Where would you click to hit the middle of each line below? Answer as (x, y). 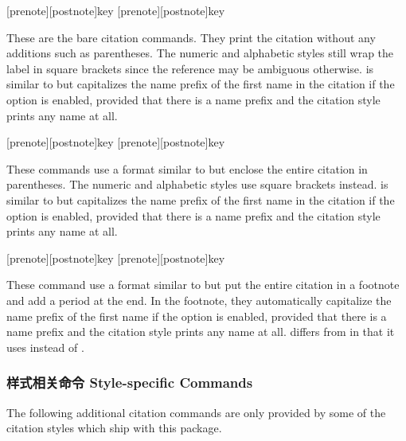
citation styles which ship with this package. (114, 428)
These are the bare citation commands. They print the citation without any (191, 37)
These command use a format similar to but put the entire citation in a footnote (203, 285)
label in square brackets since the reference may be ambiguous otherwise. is (190, 68)
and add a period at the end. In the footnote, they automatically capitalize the (199, 300)
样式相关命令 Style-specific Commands (130, 382)
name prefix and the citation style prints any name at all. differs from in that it (201, 332)
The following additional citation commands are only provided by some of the (196, 412)
